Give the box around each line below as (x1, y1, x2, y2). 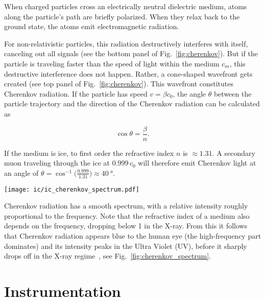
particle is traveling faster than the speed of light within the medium (4, 58, 220, 68)
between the (213, 88, 252, 99)
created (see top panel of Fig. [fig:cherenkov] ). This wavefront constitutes (4, 78, 234, 89)
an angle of (4, 167, 39, 178)
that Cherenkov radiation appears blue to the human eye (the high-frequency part (4, 230, 261, 241)
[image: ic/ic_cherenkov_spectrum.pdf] (4, 186, 139, 193)
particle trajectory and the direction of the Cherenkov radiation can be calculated (4, 98, 260, 109)
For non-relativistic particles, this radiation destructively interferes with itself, (4, 38, 248, 49)
